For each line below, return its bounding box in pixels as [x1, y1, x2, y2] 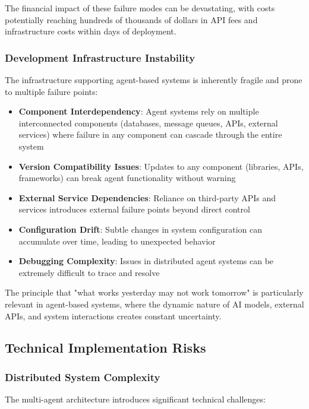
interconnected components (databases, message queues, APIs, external [18, 116, 278, 129]
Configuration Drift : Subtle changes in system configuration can [18, 223, 263, 235]
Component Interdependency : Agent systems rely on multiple [18, 105, 259, 118]
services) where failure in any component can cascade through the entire [18, 128, 282, 141]
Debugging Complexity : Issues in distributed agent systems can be [18, 255, 274, 267]
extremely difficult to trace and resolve [18, 266, 160, 278]
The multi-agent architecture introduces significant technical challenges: [5, 393, 266, 405]
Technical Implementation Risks [5, 338, 206, 357]
